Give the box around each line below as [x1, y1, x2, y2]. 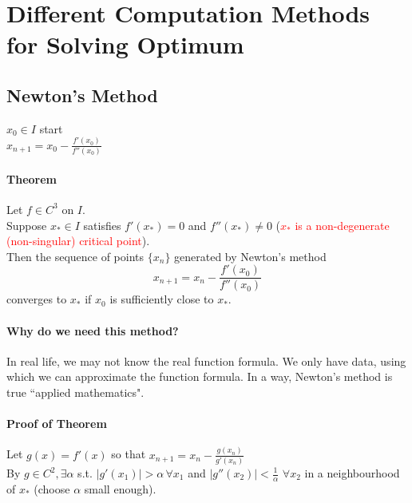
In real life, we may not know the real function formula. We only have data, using [6, 352, 406, 369]
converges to [6, 291, 67, 307]
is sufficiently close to [109, 291, 214, 307]
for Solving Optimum [6, 28, 244, 61]
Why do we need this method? [6, 322, 179, 339]
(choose [34, 480, 70, 497]
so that [111, 446, 146, 462]
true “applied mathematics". [6, 383, 145, 400]
